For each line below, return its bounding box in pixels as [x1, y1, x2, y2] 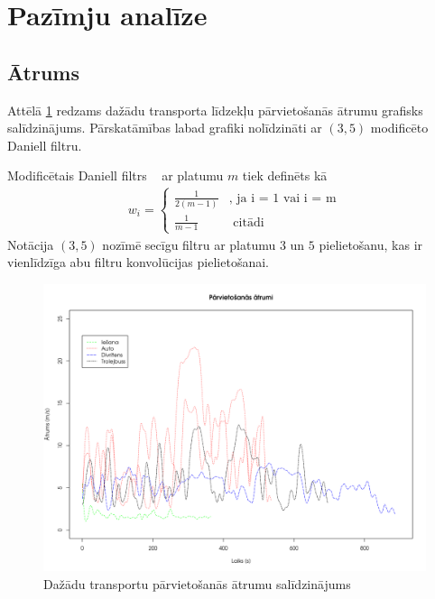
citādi [233, 216, 264, 229]
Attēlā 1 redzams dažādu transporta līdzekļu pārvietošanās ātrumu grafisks [7, 100, 423, 119]
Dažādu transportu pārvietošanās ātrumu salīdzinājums [43, 574, 351, 593]
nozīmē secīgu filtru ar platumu [102, 235, 276, 253]
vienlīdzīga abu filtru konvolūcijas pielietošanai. [7, 253, 269, 272]
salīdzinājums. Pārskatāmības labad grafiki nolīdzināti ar [7, 118, 322, 137]
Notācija [7, 235, 54, 253]
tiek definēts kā [242, 166, 328, 185]
